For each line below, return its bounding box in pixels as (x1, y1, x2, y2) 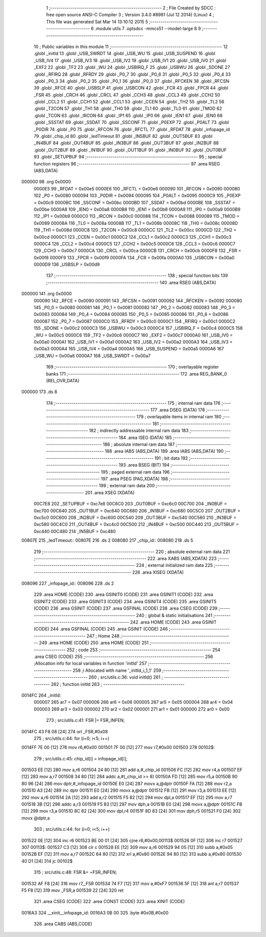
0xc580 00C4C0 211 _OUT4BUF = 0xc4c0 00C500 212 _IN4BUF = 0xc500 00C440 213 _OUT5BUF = (33, 522, 239, 528)
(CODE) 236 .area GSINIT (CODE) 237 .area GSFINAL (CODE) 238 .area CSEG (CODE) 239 (33, 605, 218, 611)
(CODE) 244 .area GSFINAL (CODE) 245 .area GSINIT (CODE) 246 (33, 626, 168, 632)
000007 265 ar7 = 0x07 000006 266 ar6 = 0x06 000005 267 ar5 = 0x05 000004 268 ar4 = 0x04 (33, 699, 233, 705)
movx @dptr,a (21, 815, 50, 821)
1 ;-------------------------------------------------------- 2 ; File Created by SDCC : (46, 5, 216, 11)
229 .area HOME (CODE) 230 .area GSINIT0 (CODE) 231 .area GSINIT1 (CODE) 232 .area (33, 592, 214, 597)
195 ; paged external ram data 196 (100, 469, 170, 475)
